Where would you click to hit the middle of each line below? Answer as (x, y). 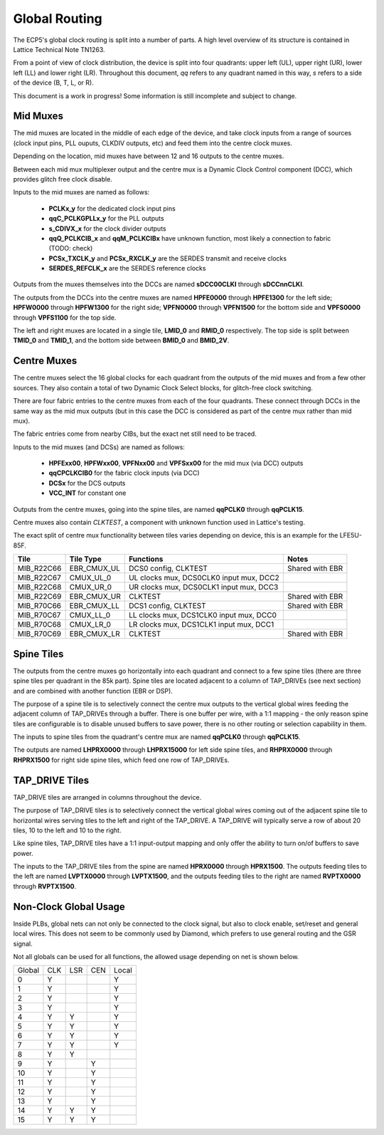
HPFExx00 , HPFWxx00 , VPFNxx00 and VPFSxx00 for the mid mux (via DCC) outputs (176, 464)
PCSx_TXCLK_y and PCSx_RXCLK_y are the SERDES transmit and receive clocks (168, 258)
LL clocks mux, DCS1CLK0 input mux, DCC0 (203, 615)
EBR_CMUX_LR (95, 634)
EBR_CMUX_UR (95, 597)
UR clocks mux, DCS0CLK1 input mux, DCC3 (203, 587)
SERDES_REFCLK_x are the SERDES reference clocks (127, 268)
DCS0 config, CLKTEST (168, 568)
